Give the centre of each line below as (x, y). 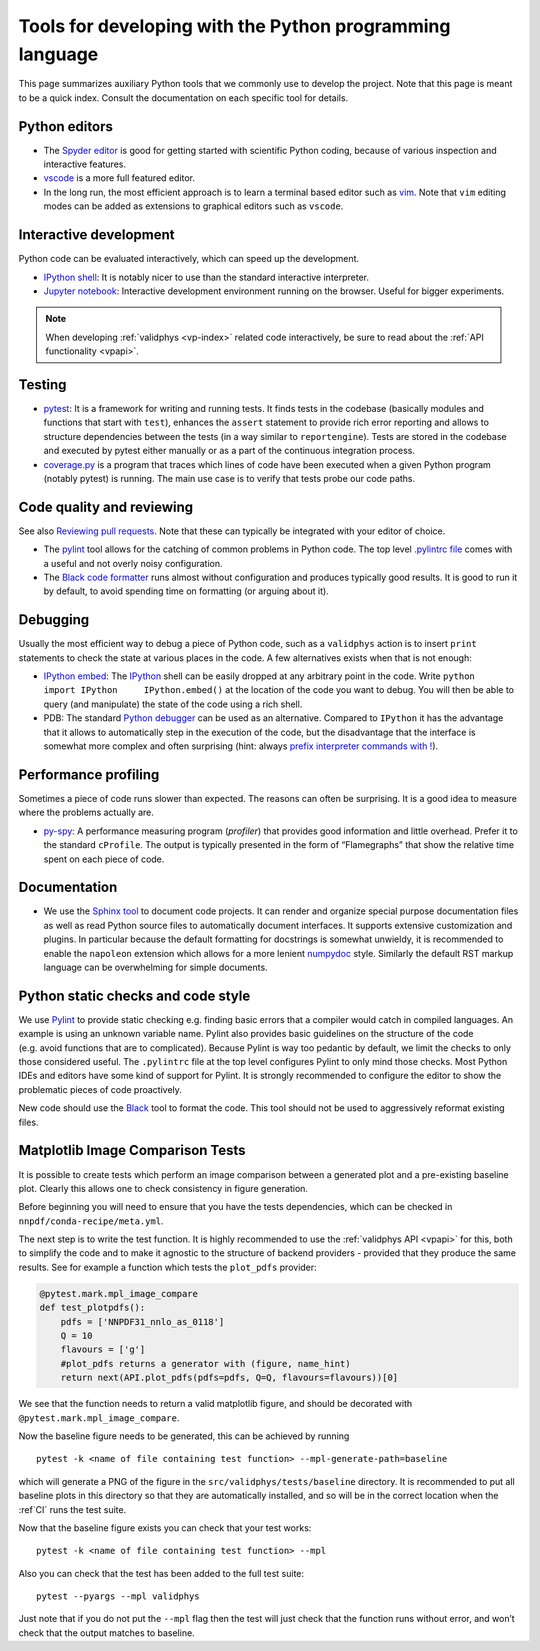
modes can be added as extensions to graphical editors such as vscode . (193, 206)
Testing (42, 384)
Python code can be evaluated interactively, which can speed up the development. (189, 259)
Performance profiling (89, 774)
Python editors (66, 126)
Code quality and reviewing (106, 506)
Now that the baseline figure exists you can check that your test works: (165, 1527)
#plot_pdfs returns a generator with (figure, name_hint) (205, 1363)
